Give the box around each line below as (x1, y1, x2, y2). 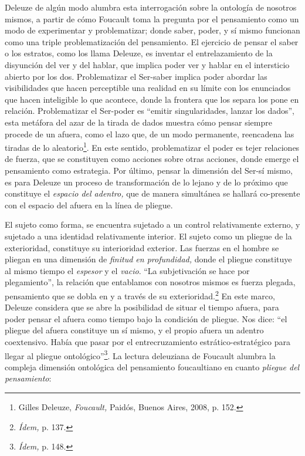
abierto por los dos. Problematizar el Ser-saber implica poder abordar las (5, 70, 267, 82)
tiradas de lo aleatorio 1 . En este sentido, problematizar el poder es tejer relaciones (5, 140, 300, 153)
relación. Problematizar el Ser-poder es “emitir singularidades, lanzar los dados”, (5, 104, 295, 117)
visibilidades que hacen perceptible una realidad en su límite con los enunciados (5, 82, 291, 94)
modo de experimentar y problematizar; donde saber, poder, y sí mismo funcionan (5, 24, 300, 36)
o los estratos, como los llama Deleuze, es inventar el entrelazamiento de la (5, 47, 273, 59)
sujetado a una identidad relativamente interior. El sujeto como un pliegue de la (5, 229, 292, 242)
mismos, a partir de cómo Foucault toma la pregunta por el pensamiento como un (5, 12, 299, 25)
